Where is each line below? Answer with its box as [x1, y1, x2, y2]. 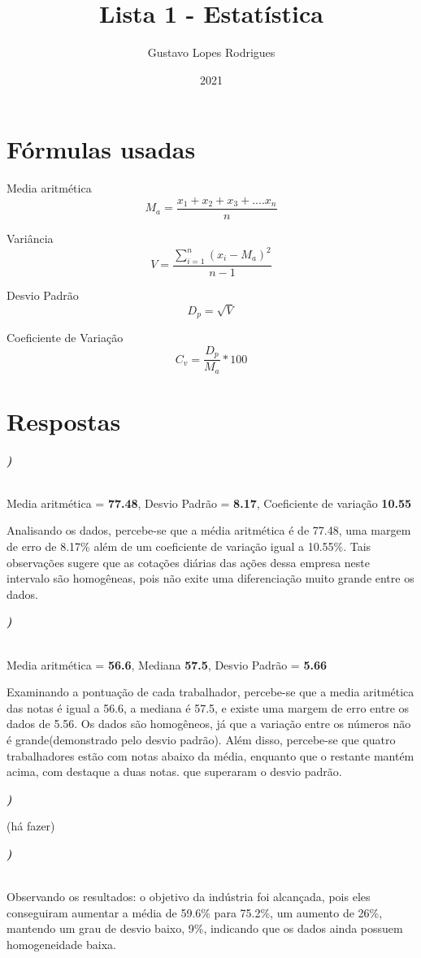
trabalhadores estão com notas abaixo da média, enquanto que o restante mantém [7, 747, 414, 764]
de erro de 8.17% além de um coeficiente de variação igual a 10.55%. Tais [7, 538, 371, 555]
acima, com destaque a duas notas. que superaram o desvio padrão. [7, 763, 342, 780]
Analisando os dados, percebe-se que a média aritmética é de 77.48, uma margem [7, 522, 411, 539]
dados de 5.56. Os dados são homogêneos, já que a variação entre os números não [7, 715, 411, 732]
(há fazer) [7, 817, 55, 834]
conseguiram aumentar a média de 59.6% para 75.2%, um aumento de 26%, [7, 904, 383, 921]
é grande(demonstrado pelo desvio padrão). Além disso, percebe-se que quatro [7, 731, 396, 748]
